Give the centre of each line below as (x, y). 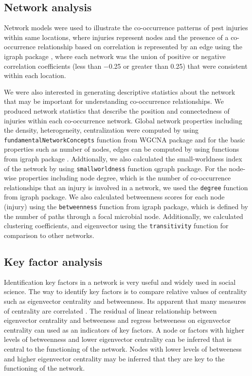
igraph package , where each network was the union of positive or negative (115, 56)
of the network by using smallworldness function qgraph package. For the (115, 168)
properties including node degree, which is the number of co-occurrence (125, 178)
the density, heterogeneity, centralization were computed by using (101, 130)
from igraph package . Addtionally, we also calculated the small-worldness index (123, 158)
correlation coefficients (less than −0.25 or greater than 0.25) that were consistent (126, 66)
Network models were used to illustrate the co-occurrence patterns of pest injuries (126, 28)
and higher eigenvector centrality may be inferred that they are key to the (114, 358)
